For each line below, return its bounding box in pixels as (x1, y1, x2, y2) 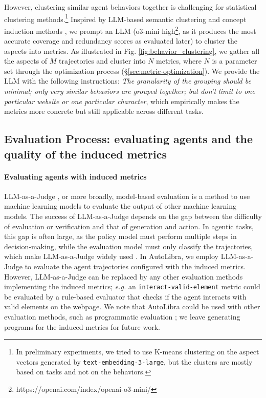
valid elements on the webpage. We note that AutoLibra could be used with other (4, 301, 260, 312)
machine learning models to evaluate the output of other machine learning (4, 201, 237, 211)
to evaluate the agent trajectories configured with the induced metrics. (25, 261, 246, 271)
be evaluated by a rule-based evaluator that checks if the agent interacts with (4, 291, 247, 302)
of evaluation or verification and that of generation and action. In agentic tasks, (4, 221, 254, 231)
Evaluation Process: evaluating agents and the (4, 131, 253, 147)
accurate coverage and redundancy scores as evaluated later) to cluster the (4, 35, 237, 46)
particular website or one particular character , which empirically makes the (4, 95, 239, 106)
